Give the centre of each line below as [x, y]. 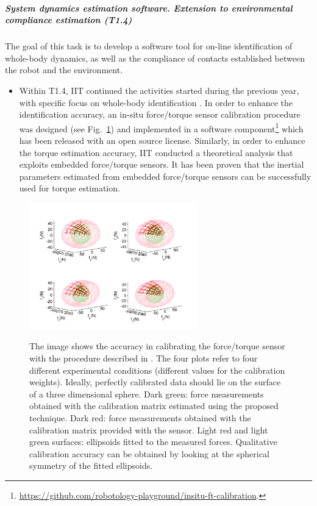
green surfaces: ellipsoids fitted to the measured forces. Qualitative [153, 442]
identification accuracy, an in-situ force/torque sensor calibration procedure [160, 114]
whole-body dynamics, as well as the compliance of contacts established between [155, 58]
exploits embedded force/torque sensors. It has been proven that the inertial [162, 164]
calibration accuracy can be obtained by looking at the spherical [149, 453]
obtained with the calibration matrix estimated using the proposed [154, 406]
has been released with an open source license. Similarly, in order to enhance [162, 140]
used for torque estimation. [69, 188]
